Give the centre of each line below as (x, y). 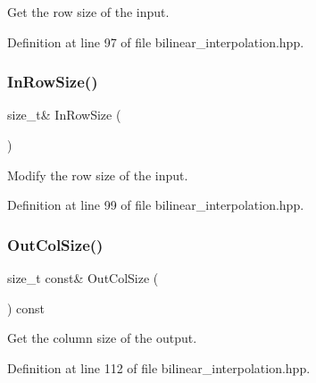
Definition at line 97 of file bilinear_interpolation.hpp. (156, 42)
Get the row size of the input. (88, 12)
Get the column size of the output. (102, 338)
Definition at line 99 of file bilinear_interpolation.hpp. (156, 205)
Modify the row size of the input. (98, 175)
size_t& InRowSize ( (64, 115)
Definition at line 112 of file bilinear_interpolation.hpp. (159, 367)
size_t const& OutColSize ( (83, 278)
